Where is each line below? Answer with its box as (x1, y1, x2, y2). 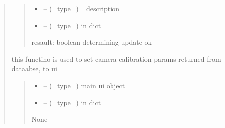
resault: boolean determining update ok (31, 37, 152, 47)
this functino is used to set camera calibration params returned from (11, 53, 221, 64)
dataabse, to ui (11, 63, 57, 74)
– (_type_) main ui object (43, 80, 125, 90)
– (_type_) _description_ (43, 3, 125, 13)
